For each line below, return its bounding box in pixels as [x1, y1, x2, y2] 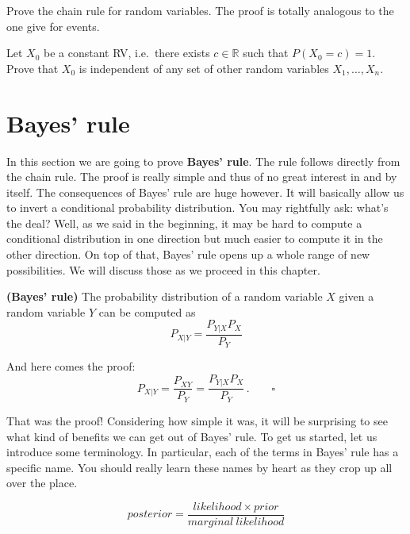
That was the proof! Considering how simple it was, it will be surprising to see [6, 412, 388, 428]
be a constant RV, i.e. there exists [44, 44, 210, 61]
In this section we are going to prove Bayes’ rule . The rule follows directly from [6, 152, 400, 169]
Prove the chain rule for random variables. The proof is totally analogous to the [6, 2, 394, 18]
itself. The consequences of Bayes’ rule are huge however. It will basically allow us [6, 183, 404, 200]
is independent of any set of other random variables [79, 60, 329, 76]
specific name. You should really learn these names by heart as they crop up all [6, 459, 393, 475]
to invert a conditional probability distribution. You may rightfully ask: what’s [6, 199, 389, 216]
